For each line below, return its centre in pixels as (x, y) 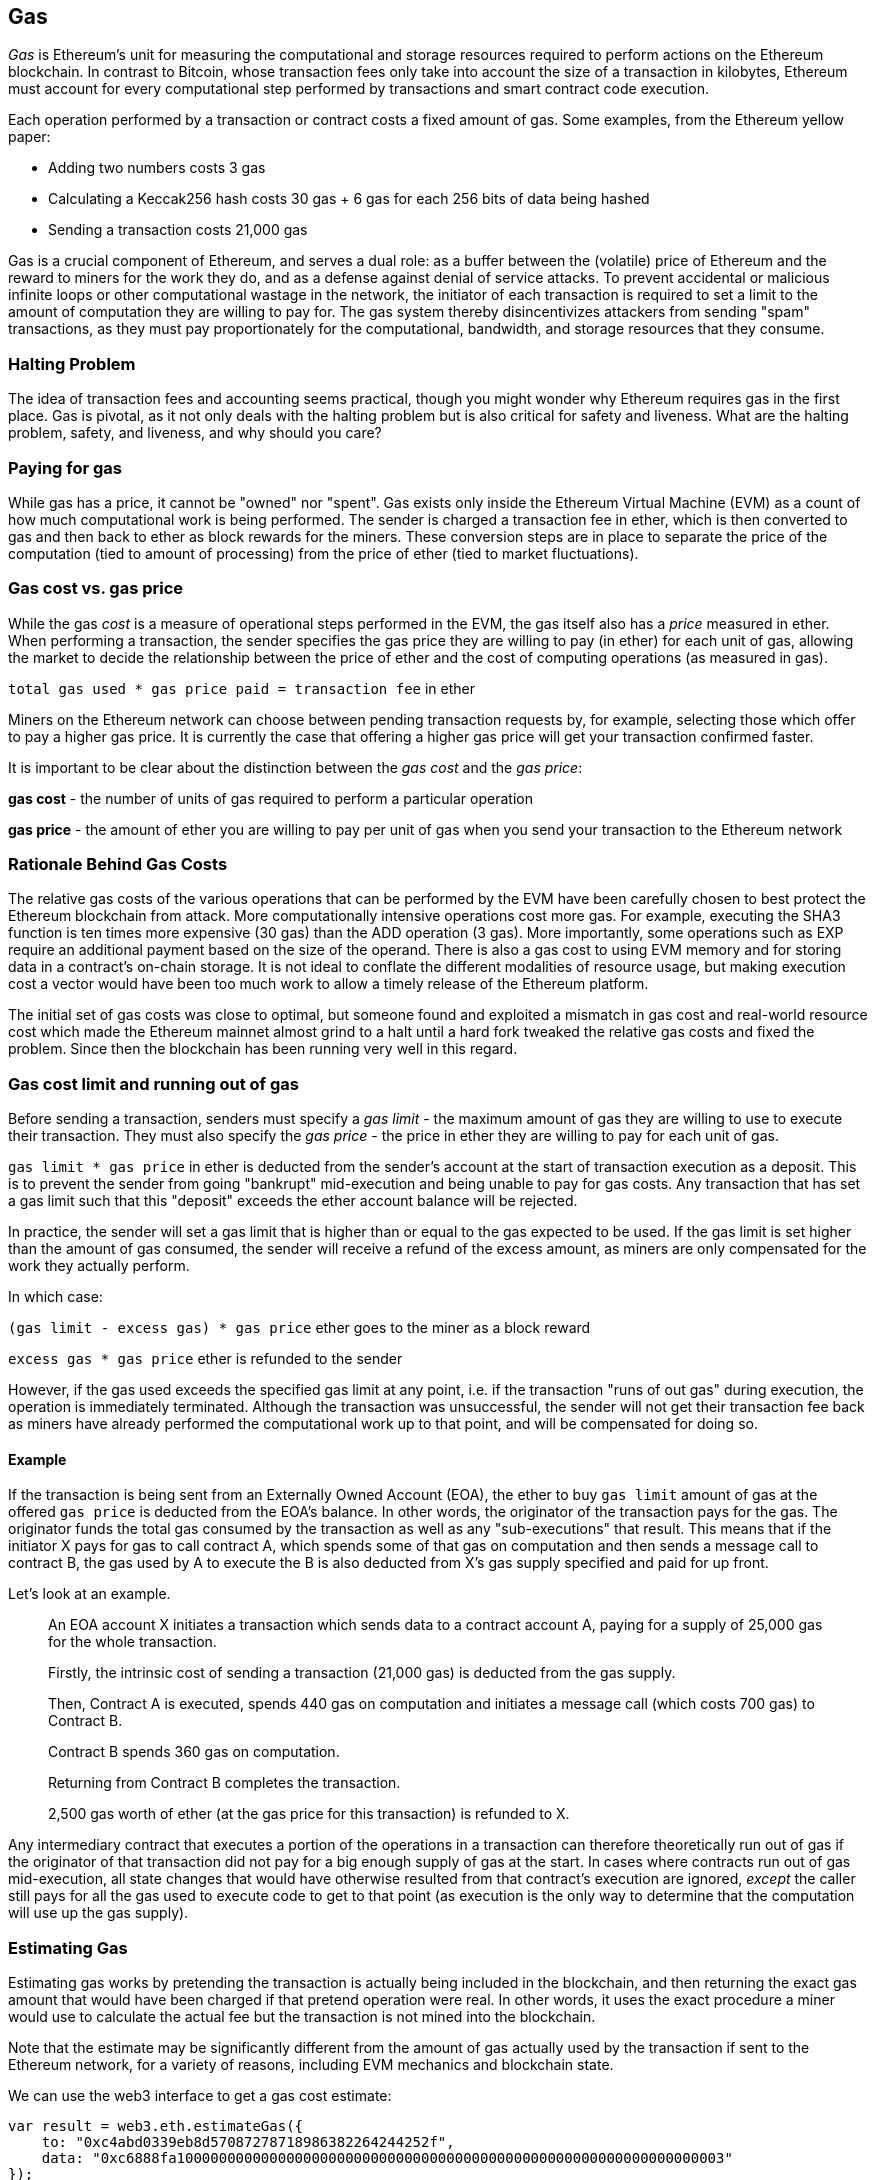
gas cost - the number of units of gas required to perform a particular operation (270, 798)
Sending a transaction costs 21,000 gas (178, 230)
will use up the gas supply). (98, 1913)
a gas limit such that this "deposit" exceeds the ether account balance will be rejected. (293, 1201)
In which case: (55, 1297)
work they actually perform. (99, 1266)
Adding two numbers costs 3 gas (157, 168)
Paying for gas (65, 467)
